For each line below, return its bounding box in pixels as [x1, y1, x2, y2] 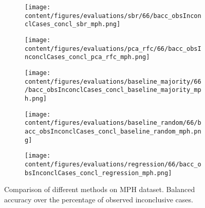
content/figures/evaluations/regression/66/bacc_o [25, 160, 201, 168]
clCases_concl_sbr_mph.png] [25, 21, 121, 28]
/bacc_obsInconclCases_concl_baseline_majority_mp [25, 86, 201, 94]
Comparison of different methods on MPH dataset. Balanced [4, 184, 195, 195]
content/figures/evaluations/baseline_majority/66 [25, 78, 201, 85]
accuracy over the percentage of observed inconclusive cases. [4, 194, 193, 204]
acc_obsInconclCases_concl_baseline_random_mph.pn [25, 127, 201, 135]
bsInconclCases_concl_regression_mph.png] [25, 169, 172, 177]
